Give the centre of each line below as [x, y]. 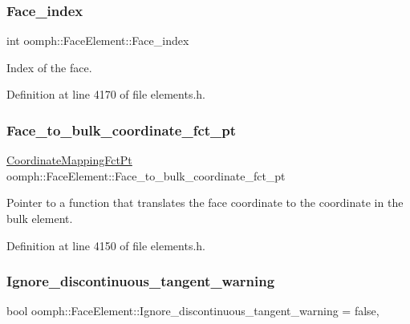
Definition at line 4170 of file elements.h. [106, 94]
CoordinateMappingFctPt [69, 160]
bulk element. [40, 218]
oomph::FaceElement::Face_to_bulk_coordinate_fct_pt [146, 175]
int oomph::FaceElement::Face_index [98, 40]
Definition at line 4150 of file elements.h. [106, 245]
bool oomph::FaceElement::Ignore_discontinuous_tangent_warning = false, [193, 311]
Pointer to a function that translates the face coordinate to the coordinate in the [205, 202]
